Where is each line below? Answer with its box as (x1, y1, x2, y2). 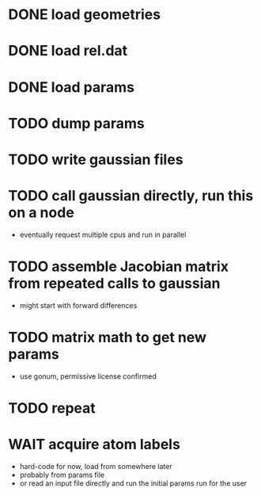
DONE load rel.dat (8, 42, 128, 60)
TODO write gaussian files (8, 151, 183, 168)
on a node (8, 204, 75, 222)
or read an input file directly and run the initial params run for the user (19, 478, 248, 488)
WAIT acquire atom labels (8, 436, 180, 453)
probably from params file (19, 470, 105, 479)
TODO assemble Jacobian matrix (8, 258, 229, 276)
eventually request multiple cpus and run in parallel (19, 230, 187, 239)
